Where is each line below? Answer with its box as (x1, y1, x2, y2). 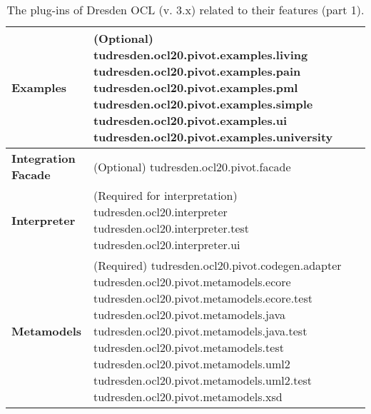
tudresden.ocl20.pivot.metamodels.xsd (93, 388, 283, 405)
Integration (11, 150, 76, 166)
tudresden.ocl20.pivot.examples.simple (93, 96, 313, 112)
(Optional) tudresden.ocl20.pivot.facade (93, 158, 291, 175)
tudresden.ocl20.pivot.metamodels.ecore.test (93, 290, 312, 306)
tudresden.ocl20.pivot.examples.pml (93, 79, 298, 96)
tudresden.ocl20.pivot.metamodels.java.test (93, 323, 308, 339)
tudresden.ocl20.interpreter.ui (93, 236, 240, 253)
